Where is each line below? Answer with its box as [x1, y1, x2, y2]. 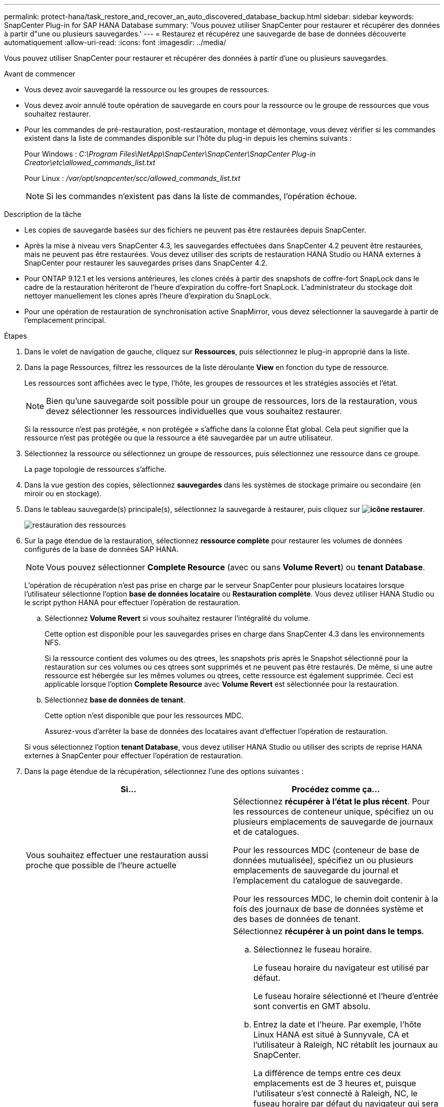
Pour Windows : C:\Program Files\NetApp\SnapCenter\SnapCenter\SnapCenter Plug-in [24, 150, 316, 158]
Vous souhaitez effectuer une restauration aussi [26, 850, 208, 860]
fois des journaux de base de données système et [233, 904, 424, 914]
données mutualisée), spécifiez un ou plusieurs [233, 855, 414, 865]
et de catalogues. [233, 827, 300, 837]
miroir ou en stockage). [24, 489, 102, 498]
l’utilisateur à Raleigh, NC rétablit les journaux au [253, 1040, 438, 1050]
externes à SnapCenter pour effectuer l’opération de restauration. [24, 751, 243, 760]
